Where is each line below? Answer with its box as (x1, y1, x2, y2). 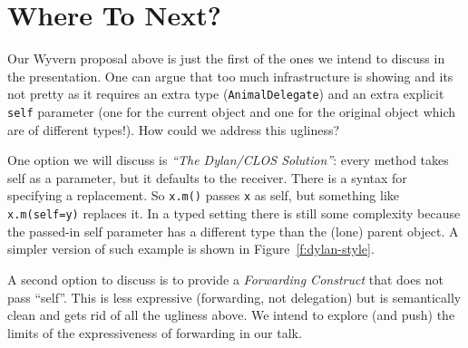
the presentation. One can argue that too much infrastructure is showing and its (7, 66, 453, 85)
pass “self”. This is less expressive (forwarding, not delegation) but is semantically (7, 287, 462, 306)
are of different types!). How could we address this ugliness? (7, 120, 340, 139)
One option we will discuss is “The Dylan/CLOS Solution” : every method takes (7, 150, 449, 169)
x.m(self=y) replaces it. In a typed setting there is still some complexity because (7, 204, 461, 223)
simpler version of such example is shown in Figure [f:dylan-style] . (7, 239, 375, 258)
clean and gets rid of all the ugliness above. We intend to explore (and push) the (7, 305, 455, 324)
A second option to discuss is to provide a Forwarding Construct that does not (7, 269, 444, 288)
